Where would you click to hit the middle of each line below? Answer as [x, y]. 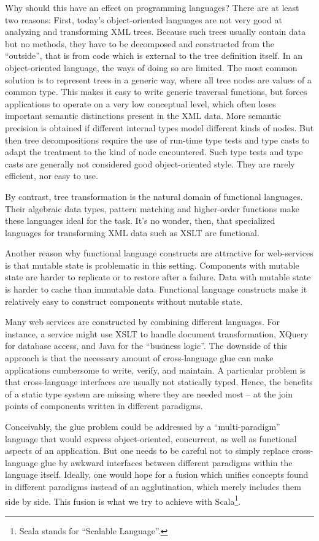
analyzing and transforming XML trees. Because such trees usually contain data [156, 32]
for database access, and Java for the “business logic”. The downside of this [146, 346]
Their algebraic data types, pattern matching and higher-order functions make [152, 208]
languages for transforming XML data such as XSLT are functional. [132, 232]
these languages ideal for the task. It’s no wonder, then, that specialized [140, 221]
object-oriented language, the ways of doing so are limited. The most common [151, 67]
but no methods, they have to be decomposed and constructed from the [140, 43]
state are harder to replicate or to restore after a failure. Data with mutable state [158, 277]
